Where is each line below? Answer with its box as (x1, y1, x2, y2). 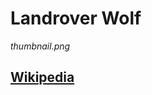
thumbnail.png (10, 40, 71, 52)
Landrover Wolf (10, 7, 142, 30)
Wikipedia (10, 69, 75, 86)
